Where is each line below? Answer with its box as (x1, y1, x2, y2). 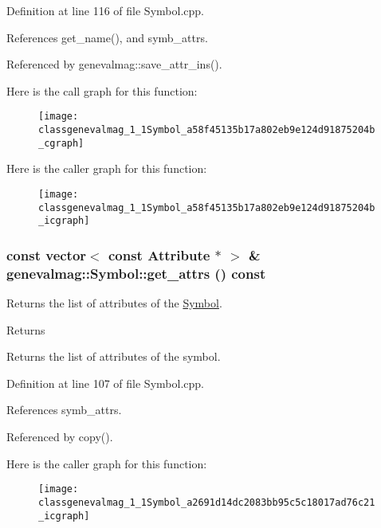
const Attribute (108, 244, 210, 264)
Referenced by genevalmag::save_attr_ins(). (6, 56, 222, 72)
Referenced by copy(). (6, 428, 113, 445)
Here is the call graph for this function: (6, 82, 198, 99)
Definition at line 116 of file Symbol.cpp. (6, 2, 204, 18)
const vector (6, 244, 87, 264)
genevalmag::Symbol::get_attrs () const (6, 263, 266, 283)
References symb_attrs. (6, 401, 122, 418)
